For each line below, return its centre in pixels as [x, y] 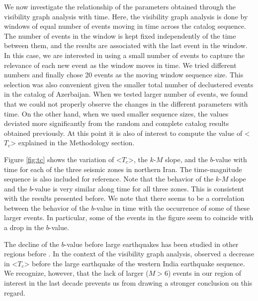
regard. [15, 292]
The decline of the [32, 244]
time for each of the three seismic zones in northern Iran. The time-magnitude [123, 169]
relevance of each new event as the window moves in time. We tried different [120, 65]
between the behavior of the [46, 208]
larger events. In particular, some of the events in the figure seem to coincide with [129, 217]
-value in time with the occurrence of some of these [172, 208]
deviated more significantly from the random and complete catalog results [117, 123]
